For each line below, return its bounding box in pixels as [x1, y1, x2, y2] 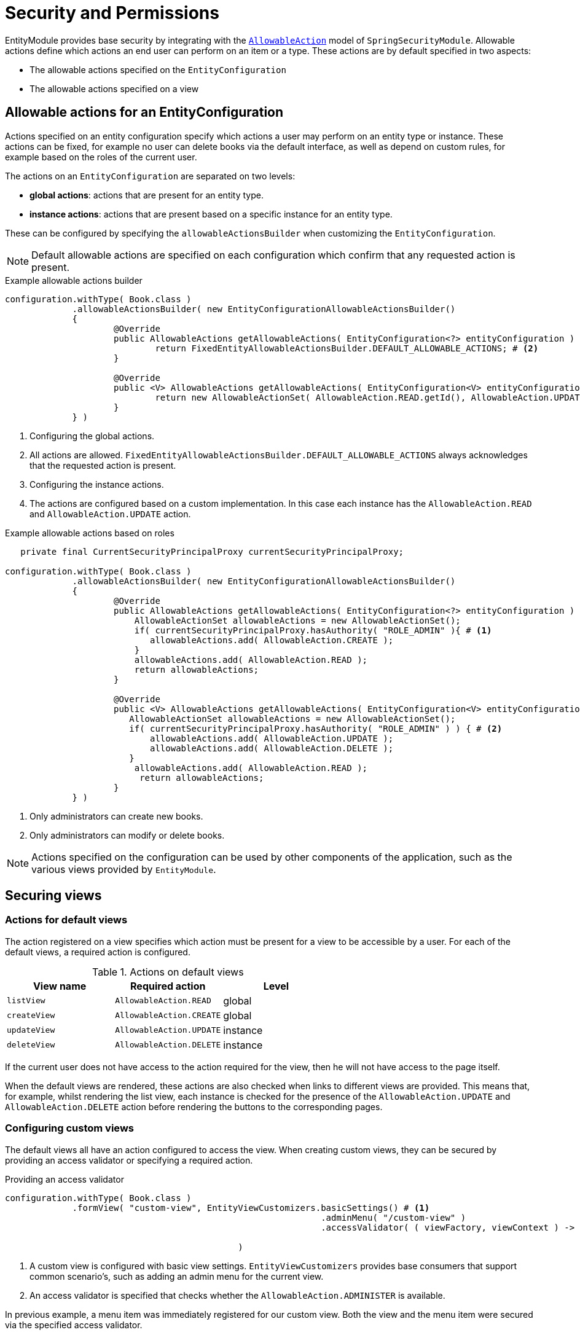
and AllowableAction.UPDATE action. [29, 508, 191, 519]
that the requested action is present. [29, 460, 176, 471]
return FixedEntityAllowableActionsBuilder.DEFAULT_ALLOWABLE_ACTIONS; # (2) [155, 343, 539, 353]
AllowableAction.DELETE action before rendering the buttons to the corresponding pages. [5, 1101, 383, 1112]
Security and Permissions [5, 2, 219, 23]
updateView [7, 1025, 55, 1035]
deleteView [7, 1040, 55, 1050]
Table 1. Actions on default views [92, 965, 244, 978]
